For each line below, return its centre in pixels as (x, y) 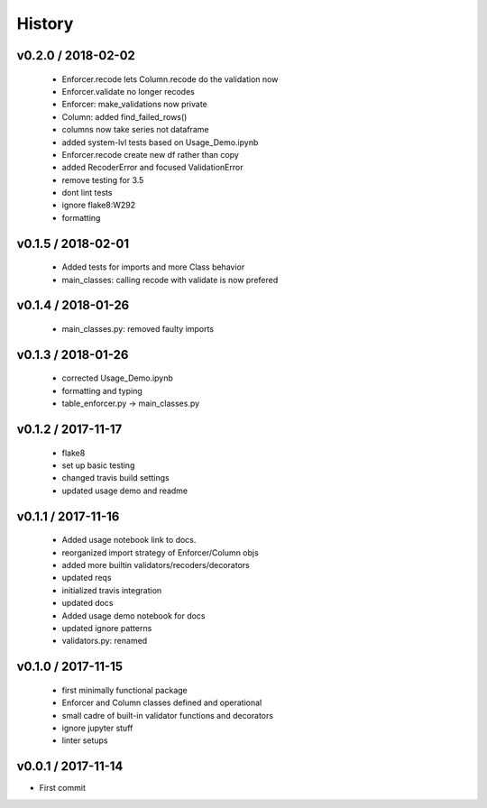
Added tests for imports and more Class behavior (153, 267)
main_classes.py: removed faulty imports (138, 329)
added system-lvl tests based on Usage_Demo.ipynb (160, 142)
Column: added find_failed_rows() (124, 116)
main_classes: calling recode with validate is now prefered (170, 280)
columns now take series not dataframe (135, 130)
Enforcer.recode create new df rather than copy (150, 154)
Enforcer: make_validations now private (134, 105)
